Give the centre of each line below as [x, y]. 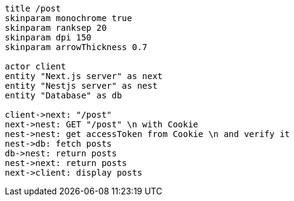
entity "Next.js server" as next [84, 76]
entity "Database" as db [63, 95]
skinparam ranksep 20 [56, 28]
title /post [33, 8]
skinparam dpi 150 [48, 37]
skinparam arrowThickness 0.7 [76, 47]
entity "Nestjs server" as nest [81, 86]
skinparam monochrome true [69, 18]
